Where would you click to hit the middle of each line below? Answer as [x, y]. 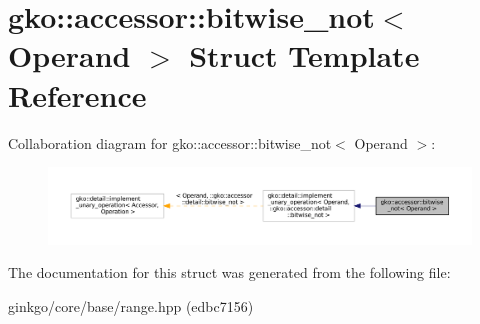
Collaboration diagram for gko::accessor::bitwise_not [170, 142]
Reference [77, 94]
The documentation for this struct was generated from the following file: [229, 272]
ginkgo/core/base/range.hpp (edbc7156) [131, 305]
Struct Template [304, 55]
